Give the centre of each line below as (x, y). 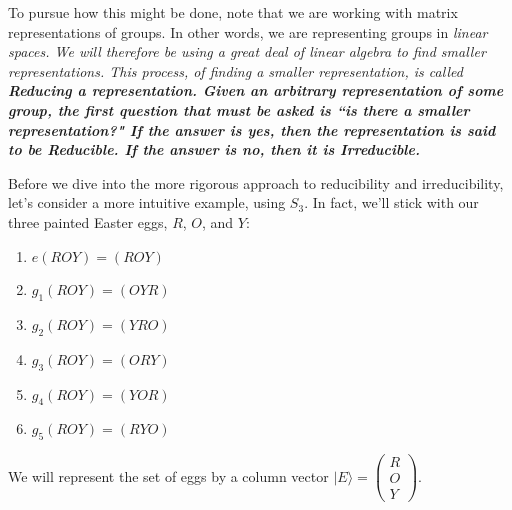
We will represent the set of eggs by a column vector (168, 475)
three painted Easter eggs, (88, 221)
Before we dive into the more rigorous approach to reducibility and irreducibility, (256, 182)
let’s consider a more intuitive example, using (147, 202)
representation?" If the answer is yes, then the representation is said (252, 129)
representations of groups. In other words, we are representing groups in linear (248, 31)
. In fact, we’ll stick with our (391, 202)
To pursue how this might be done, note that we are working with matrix (233, 12)
